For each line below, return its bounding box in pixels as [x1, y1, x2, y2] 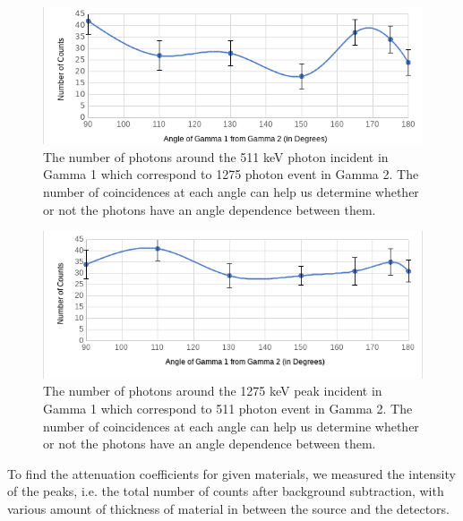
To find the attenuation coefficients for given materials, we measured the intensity [7, 464, 456, 483]
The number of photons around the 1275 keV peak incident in [43, 381, 382, 400]
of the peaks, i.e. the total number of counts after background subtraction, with [7, 482, 444, 500]
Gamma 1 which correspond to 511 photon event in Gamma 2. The [43, 399, 413, 417]
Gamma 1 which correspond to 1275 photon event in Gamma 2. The [43, 165, 419, 184]
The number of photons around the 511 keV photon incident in [43, 147, 389, 166]
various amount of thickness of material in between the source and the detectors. [7, 499, 450, 517]
